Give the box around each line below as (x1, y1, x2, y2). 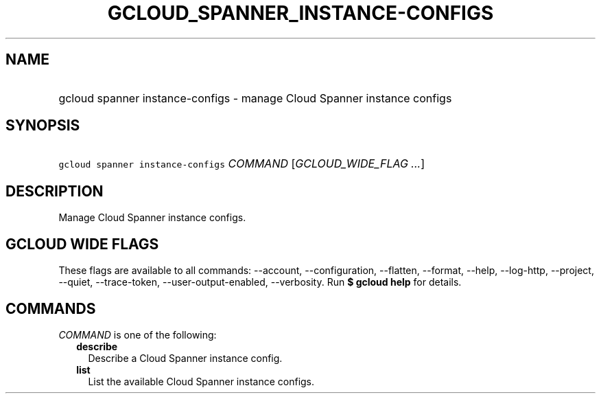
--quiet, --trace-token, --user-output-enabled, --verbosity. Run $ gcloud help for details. (58, 276, 462, 288)
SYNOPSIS (5, 117, 80, 135)
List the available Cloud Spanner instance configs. (88, 375, 315, 387)
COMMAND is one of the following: (58, 328, 217, 341)
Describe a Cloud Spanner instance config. (88, 352, 283, 364)
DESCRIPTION (5, 182, 104, 200)
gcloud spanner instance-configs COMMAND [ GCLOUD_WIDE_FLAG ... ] (58, 157, 425, 171)
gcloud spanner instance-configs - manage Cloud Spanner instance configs (58, 91, 452, 105)
